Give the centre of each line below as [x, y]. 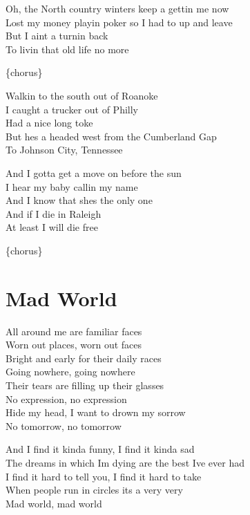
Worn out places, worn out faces [74, 345]
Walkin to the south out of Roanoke [82, 95]
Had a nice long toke [49, 123]
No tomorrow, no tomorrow [64, 425]
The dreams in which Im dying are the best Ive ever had [125, 462]
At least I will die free [52, 227]
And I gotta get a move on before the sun [94, 172]
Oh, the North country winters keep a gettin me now [117, 8]
